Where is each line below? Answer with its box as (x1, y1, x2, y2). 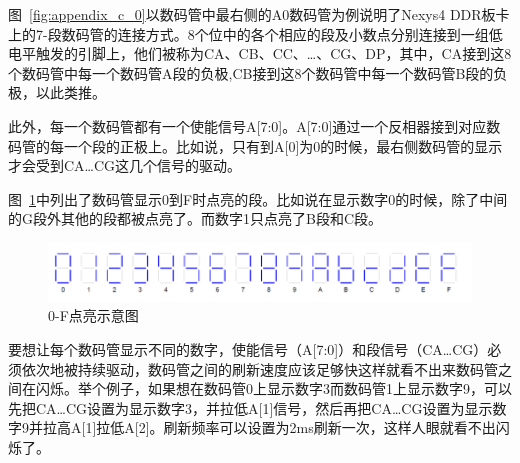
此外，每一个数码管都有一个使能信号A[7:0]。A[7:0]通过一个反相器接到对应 (8, 115, 487, 136)
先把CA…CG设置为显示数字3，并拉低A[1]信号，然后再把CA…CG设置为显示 (8, 397, 493, 418)
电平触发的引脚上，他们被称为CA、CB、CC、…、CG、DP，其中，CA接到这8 (8, 43, 512, 64)
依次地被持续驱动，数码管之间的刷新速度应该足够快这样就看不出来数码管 (21, 358, 498, 379)
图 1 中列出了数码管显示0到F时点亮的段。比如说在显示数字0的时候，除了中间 (8, 188, 508, 209)
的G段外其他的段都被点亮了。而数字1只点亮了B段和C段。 (8, 208, 383, 229)
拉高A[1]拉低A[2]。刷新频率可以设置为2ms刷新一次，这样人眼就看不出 (42, 417, 496, 438)
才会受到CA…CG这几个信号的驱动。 (8, 155, 242, 176)
